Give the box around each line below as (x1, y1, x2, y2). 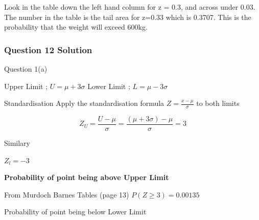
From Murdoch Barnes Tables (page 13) (4, 189, 129, 200)
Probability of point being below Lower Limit (4, 206, 147, 217)
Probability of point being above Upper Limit (4, 172, 169, 183)
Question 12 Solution (4, 43, 92, 56)
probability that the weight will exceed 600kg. (4, 21, 148, 32)
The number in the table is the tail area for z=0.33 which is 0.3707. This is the (4, 11, 251, 22)
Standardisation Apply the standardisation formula (4, 98, 164, 108)
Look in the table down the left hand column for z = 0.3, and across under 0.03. (4, 2, 255, 12)
